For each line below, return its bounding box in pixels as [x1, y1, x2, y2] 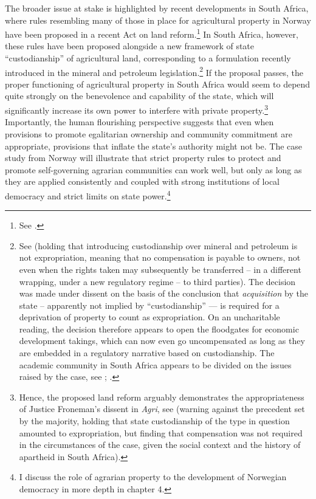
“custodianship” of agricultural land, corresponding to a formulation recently [5, 52, 291, 64]
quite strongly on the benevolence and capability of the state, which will [5, 89, 274, 102]
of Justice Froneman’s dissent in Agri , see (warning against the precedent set [19, 402, 305, 415]
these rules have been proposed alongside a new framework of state [5, 40, 255, 52]
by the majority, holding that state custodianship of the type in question [19, 415, 290, 427]
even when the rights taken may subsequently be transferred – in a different [19, 263, 301, 275]
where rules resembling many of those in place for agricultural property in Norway [5, 13, 311, 26]
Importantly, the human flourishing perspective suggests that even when [5, 115, 274, 128]
